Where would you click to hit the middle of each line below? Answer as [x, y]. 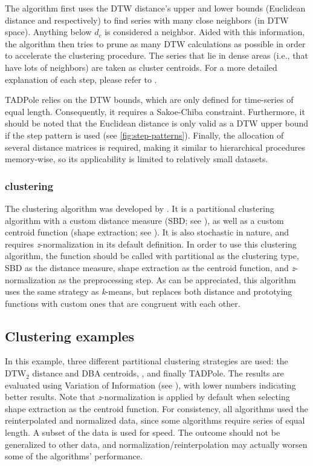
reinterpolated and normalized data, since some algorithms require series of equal [155, 420]
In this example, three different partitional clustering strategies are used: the [147, 361]
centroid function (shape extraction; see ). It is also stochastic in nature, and [147, 232]
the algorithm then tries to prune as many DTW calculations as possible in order [155, 43]
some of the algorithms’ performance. [74, 456]
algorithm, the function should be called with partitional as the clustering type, [152, 256]
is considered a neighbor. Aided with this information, [205, 32]
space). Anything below [48, 32]
